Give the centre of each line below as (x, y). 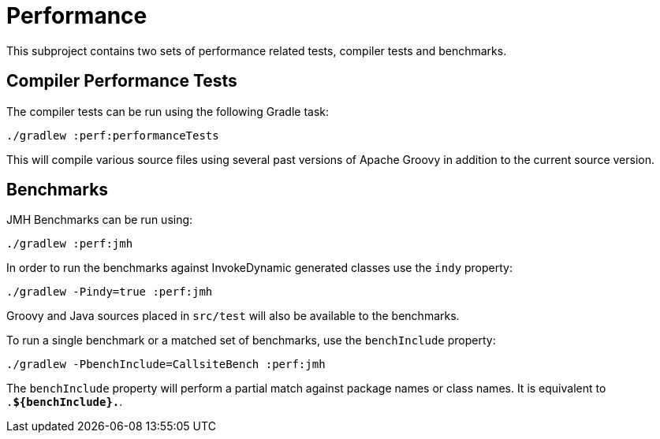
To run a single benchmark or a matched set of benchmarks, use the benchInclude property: (251, 340)
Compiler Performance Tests (122, 81)
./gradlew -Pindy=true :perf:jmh (110, 292)
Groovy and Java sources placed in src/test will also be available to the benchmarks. (233, 316)
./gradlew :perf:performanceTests (113, 135)
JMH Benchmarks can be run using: (100, 220)
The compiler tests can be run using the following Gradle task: (168, 111)
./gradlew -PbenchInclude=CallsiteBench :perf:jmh (166, 365)
